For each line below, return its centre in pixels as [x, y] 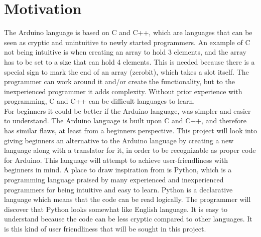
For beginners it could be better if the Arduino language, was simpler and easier [127, 110]
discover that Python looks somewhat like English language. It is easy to [116, 209]
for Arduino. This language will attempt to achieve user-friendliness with [116, 160]
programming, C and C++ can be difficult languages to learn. [100, 101]
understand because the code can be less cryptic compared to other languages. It [128, 219]
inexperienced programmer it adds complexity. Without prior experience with [123, 91]
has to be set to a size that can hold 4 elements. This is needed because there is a [129, 61]
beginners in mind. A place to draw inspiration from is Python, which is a [118, 170]
